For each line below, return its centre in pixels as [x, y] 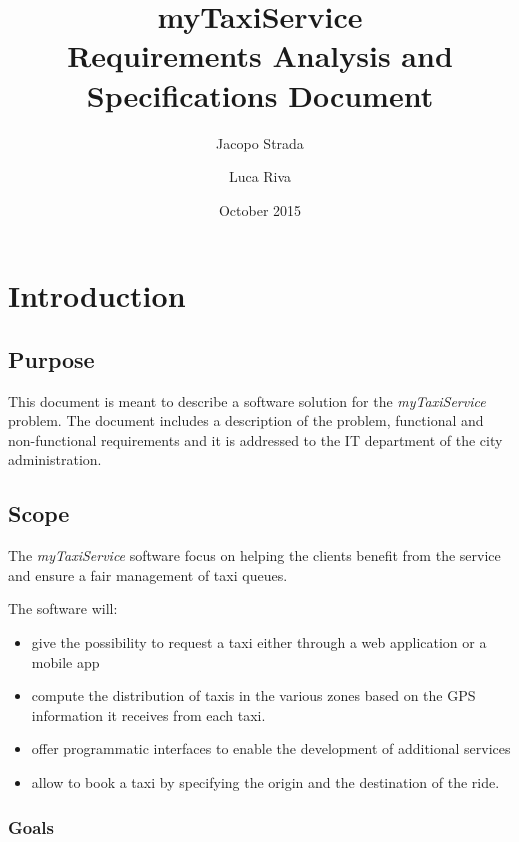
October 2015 [260, 209]
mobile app [65, 661]
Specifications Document [260, 94]
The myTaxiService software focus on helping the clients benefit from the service [254, 555]
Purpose [51, 358]
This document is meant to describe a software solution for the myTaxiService [247, 400]
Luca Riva [260, 176]
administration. [55, 459]
